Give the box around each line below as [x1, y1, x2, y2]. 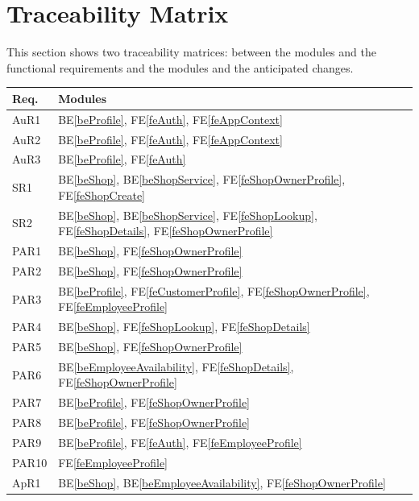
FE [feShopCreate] [58, 186, 145, 203]
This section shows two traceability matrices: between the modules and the [6, 43, 376, 60]
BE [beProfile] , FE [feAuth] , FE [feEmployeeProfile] [58, 434, 302, 450]
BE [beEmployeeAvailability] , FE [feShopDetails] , [58, 358, 294, 375]
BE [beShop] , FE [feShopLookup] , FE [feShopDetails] [58, 318, 310, 335]
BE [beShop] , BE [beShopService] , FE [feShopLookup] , [58, 206, 317, 223]
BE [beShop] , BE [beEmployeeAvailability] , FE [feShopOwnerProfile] [58, 474, 386, 491]
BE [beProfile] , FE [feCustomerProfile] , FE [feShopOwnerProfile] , [58, 282, 370, 299]
